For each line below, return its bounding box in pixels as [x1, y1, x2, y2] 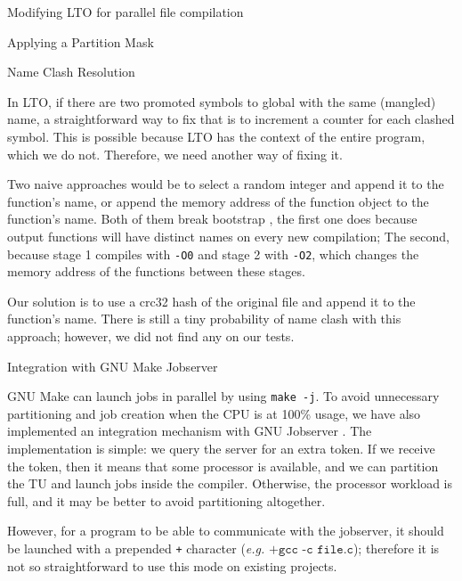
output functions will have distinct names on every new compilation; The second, [7, 226, 450, 245]
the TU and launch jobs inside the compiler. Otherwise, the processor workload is [7, 474, 452, 493]
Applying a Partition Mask [7, 32, 154, 51]
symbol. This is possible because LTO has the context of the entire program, [7, 127, 426, 145]
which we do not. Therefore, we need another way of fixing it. [7, 144, 343, 163]
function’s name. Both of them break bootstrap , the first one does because [7, 209, 417, 228]
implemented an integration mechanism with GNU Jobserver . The [7, 421, 372, 440]
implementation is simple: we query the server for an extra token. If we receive [7, 439, 435, 457]
